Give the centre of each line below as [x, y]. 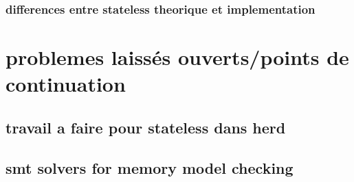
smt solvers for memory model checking [150, 167]
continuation [66, 84]
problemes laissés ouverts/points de [177, 57]
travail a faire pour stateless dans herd [146, 127]
